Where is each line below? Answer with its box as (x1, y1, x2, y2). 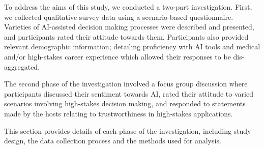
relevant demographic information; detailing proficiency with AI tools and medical (4, 41, 260, 52)
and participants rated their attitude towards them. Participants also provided (4, 31, 249, 42)
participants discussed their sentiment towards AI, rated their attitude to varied (4, 88, 253, 99)
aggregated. (4, 61, 40, 72)
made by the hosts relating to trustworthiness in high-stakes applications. (4, 108, 233, 118)
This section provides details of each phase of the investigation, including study (4, 125, 251, 136)
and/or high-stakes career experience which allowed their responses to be (4, 51, 231, 62)
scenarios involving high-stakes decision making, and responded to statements (4, 98, 246, 109)
